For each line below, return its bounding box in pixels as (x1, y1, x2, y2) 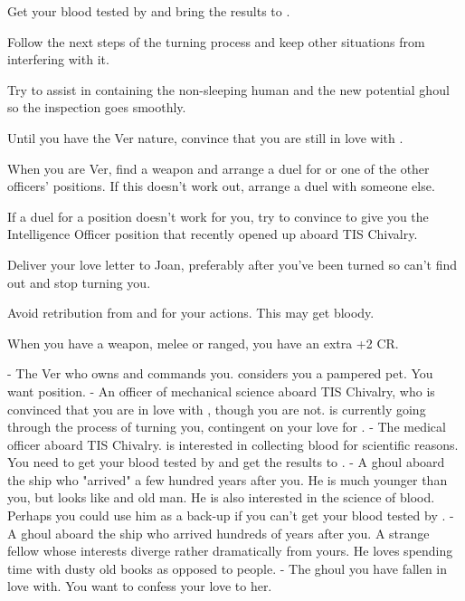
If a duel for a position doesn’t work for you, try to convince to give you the (7, 206, 429, 225)
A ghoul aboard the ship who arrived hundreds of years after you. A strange (7, 523, 430, 542)
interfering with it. (7, 50, 109, 69)
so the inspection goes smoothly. (7, 98, 186, 117)
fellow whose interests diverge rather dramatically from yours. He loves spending (7, 541, 453, 560)
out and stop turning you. (7, 272, 151, 291)
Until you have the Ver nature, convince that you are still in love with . (7, 128, 403, 147)
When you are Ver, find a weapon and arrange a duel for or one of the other (7, 158, 430, 177)
